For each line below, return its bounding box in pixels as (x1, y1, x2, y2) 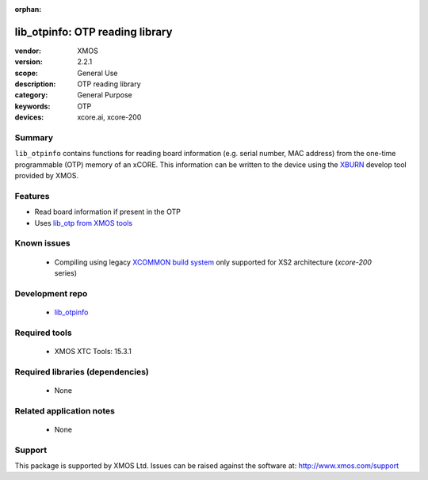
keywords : (14, 101, 51, 111)
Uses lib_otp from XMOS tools (34, 218, 133, 227)
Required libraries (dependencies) (14, 366, 150, 377)
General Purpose (77, 90, 132, 100)
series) (54, 269, 78, 278)
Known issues (14, 238, 71, 249)
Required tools (14, 327, 72, 338)
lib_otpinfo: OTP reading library (14, 25, 173, 39)
